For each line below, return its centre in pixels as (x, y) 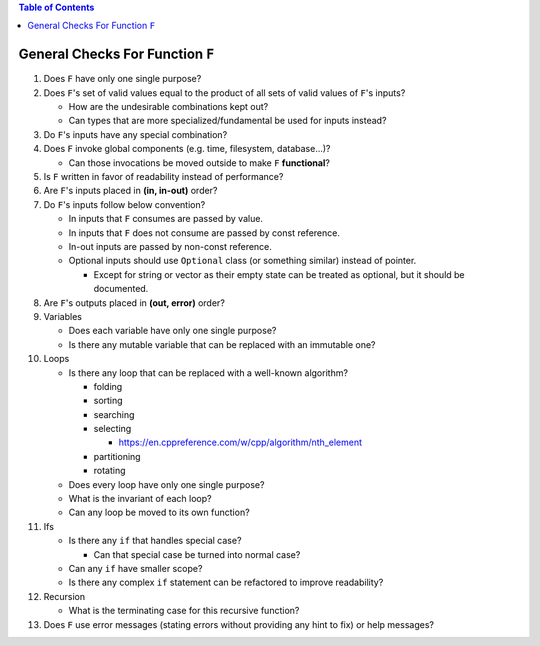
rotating (109, 471)
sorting (108, 401)
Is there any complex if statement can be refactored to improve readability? (226, 582)
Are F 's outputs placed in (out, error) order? (134, 302)
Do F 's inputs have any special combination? (135, 134)
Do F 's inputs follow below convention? (124, 204)
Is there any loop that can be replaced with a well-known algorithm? (208, 372)
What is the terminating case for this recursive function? (184, 611)
